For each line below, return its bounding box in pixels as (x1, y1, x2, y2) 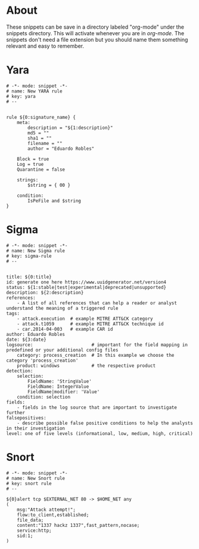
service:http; (17, 528, 52, 533)
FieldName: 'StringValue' (27, 378, 92, 384)
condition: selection (17, 394, 70, 400)
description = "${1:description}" (27, 125, 113, 131)
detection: (6, 368, 33, 374)
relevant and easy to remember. (6, 42, 85, 50)
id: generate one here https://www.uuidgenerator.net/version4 (6, 279, 167, 285)
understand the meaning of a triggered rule (6, 305, 119, 311)
